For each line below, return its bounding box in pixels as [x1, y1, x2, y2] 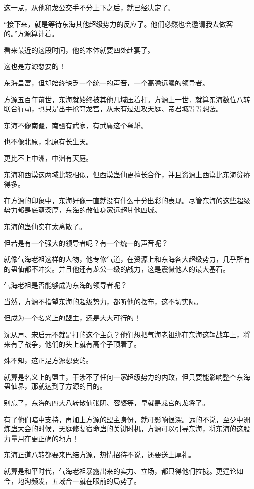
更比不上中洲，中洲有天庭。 [4, 152, 93, 163]
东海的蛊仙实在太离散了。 [4, 221, 86, 231]
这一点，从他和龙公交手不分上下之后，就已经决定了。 [4, 2, 175, 12]
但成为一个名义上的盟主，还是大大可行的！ [4, 313, 141, 323]
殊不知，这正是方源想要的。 [4, 355, 93, 365]
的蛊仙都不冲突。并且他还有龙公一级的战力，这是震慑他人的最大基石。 [4, 263, 230, 274]
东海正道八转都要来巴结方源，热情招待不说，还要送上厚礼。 [4, 449, 195, 460]
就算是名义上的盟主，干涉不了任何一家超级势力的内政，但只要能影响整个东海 [4, 371, 250, 382]
